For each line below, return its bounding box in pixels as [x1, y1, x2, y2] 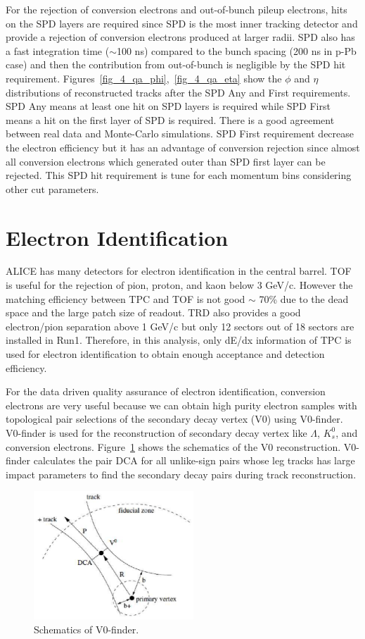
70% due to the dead [259, 291, 349, 306]
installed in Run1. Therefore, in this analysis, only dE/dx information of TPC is [6, 333, 352, 347]
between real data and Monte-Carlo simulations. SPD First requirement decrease [6, 126, 354, 141]
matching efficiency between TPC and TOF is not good [6, 291, 245, 306]
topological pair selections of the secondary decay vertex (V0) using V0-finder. [6, 411, 343, 426]
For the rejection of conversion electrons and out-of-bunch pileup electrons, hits [6, 2, 347, 16]
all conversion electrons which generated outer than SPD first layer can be [6, 154, 326, 168]
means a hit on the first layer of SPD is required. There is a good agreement [6, 112, 335, 127]
